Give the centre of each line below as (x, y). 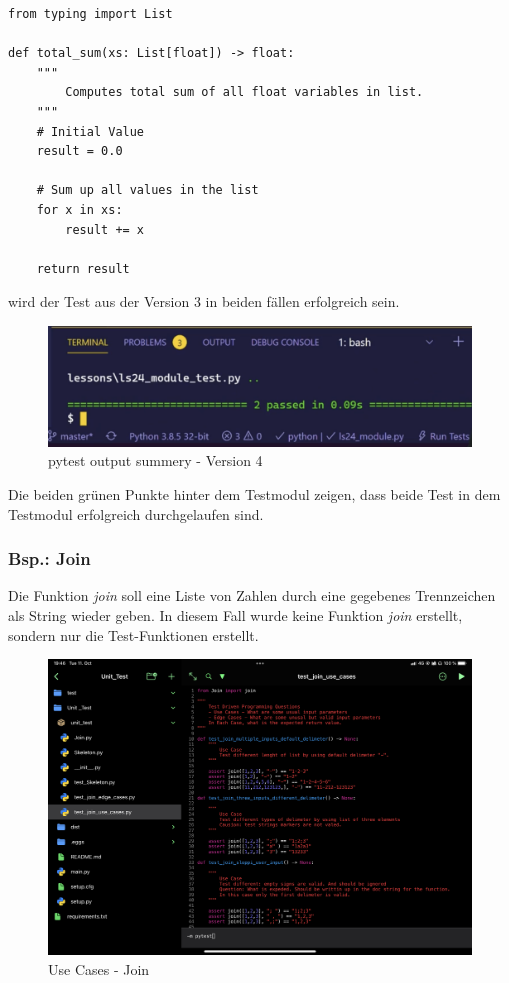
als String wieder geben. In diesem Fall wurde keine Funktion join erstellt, (235, 615)
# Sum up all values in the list (147, 190)
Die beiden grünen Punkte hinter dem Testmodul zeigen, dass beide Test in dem (254, 494)
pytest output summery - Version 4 (155, 460)
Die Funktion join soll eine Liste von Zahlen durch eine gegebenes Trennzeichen (252, 595)
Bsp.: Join (49, 558)
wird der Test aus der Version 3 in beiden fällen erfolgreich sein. (204, 301)
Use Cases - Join (99, 968)
